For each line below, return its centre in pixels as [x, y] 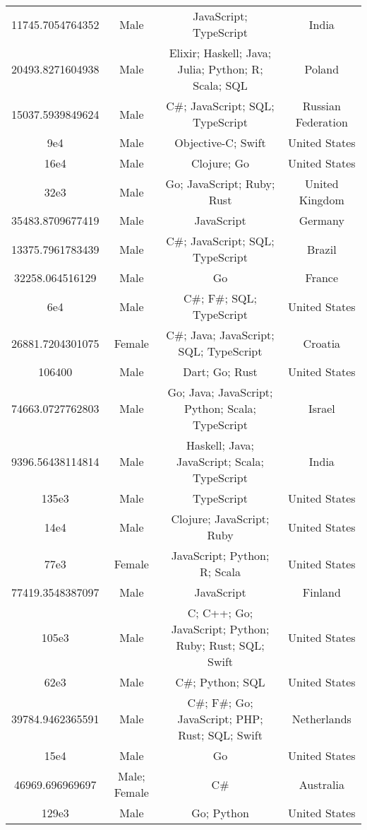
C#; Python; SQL [220, 682]
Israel [321, 408]
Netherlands [321, 719]
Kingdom [321, 200]
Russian [321, 106]
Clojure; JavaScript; [220, 519]
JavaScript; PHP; [220, 719]
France [322, 277]
